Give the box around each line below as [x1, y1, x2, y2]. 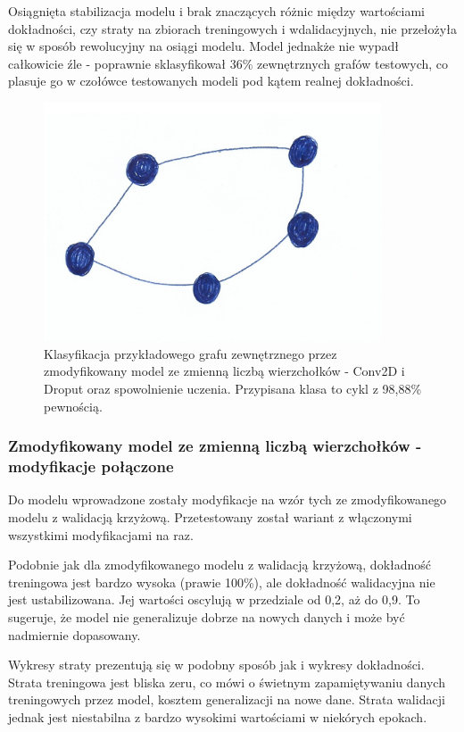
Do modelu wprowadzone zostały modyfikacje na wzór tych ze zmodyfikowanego [8, 490, 447, 509]
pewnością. [44, 396, 103, 415]
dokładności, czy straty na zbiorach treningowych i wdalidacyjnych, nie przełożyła [8, 19, 457, 37]
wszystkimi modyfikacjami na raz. [8, 525, 194, 544]
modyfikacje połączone [8, 455, 174, 478]
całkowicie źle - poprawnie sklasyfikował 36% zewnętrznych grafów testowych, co [8, 54, 449, 72]
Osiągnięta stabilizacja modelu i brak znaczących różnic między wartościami [8, 2, 425, 20]
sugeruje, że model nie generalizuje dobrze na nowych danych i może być [8, 607, 405, 626]
